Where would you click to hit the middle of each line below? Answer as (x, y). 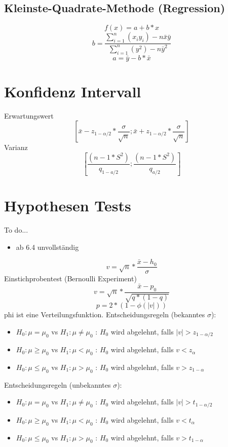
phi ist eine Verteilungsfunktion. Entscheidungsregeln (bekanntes (105, 314)
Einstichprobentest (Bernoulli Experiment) (70, 278)
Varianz (16, 147)
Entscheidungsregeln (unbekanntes (58, 384)
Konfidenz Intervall (73, 91)
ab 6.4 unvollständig (47, 247)
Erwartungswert (29, 115)
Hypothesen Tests (68, 205)
